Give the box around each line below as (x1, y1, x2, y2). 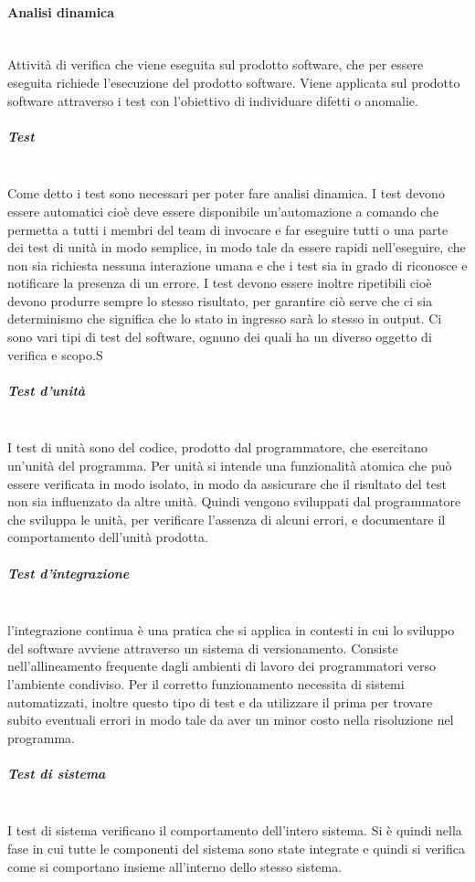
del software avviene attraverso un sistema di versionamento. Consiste (7, 638, 398, 657)
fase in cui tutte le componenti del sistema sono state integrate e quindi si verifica (7, 839, 465, 858)
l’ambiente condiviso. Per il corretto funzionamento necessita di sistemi (7, 674, 405, 693)
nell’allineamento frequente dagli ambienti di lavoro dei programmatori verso (7, 656, 436, 675)
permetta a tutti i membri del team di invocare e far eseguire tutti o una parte (7, 219, 449, 239)
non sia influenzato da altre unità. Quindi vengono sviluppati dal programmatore (7, 492, 461, 511)
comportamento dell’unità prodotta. (7, 527, 208, 547)
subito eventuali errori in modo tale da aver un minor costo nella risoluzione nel (7, 710, 454, 729)
